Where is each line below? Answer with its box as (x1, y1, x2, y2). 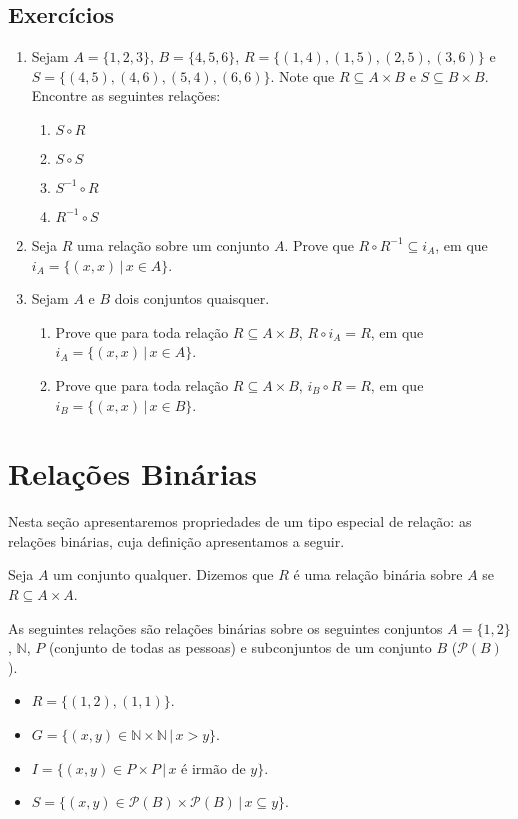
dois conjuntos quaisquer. (114, 288, 270, 309)
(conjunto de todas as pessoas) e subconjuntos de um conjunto (48, 637, 432, 658)
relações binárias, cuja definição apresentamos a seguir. (8, 530, 345, 551)
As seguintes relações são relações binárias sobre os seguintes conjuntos (8, 617, 443, 638)
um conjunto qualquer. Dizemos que (53, 564, 274, 585)
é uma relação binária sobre (293, 564, 463, 585)
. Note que (270, 65, 335, 86)
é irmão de (181, 762, 246, 777)
